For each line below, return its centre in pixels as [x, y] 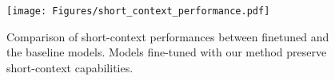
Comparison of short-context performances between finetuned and [168, 36]
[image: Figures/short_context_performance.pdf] [138, 11]
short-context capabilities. [70, 67]
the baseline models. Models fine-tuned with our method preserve [167, 52]
